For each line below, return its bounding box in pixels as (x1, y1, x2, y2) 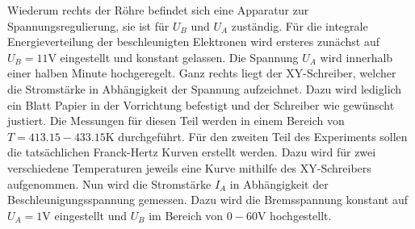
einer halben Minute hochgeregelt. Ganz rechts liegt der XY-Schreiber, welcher (7, 65, 396, 81)
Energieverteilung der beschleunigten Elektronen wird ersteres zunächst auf (7, 33, 380, 50)
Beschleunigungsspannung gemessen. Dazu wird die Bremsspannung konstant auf (7, 191, 408, 208)
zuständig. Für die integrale (231, 17, 368, 34)
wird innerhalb (320, 48, 393, 65)
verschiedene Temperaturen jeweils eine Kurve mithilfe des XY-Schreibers (7, 159, 371, 176)
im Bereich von (149, 206, 224, 223)
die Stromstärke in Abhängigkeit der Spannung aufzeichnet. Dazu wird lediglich (7, 80, 402, 97)
